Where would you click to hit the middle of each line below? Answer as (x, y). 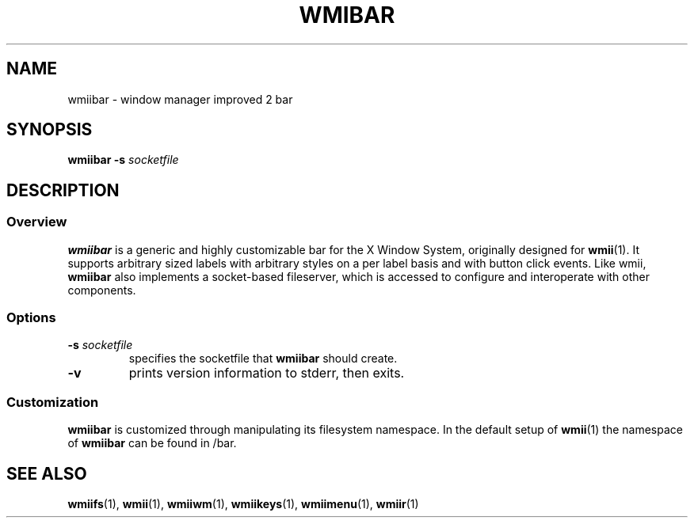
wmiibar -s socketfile (123, 160)
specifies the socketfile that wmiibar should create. (263, 359)
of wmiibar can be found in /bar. (152, 443)
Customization (53, 402)
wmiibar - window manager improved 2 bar (180, 99)
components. (102, 290)
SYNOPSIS (50, 130)
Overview (37, 222)
